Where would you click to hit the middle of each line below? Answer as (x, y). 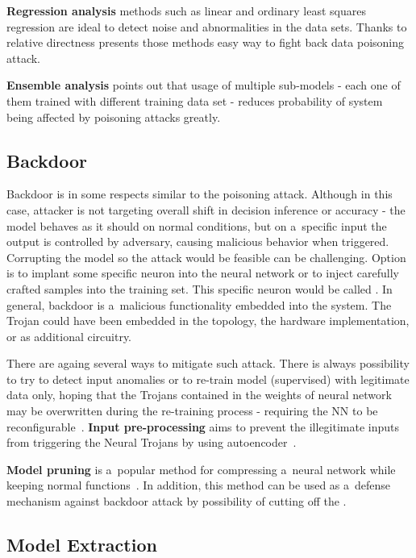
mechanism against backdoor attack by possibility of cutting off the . (177, 501)
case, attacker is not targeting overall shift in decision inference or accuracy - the (206, 209)
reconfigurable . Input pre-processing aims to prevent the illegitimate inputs (203, 426)
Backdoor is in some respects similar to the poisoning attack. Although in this (200, 194)
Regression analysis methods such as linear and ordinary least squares (186, 10)
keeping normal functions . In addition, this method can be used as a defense (199, 485)
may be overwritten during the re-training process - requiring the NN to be (192, 411)
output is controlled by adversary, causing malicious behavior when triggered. (198, 242)
